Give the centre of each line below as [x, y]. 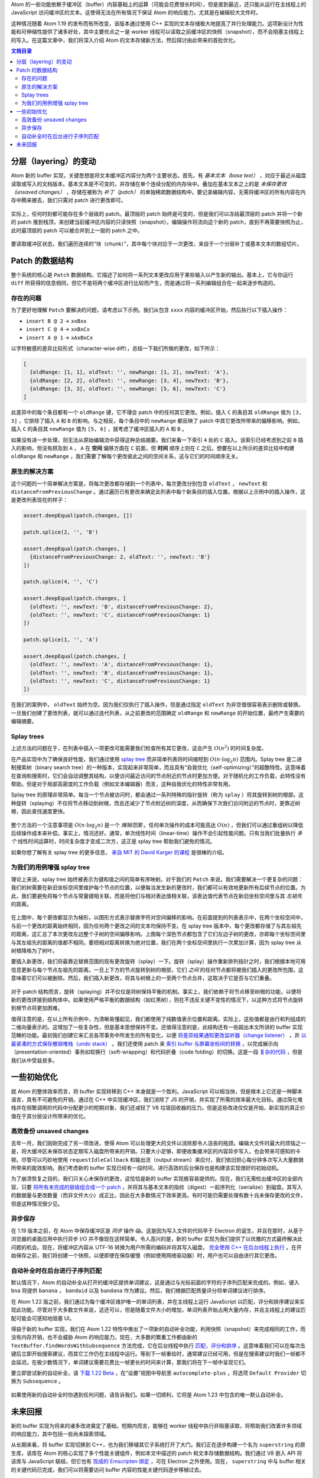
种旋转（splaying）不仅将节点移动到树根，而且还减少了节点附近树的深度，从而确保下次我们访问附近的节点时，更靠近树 [156, 803]
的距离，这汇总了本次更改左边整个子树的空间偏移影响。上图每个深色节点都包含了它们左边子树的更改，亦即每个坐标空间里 [158, 934]
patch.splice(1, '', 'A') [61, 640]
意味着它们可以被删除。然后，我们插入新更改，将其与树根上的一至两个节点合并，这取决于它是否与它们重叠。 [143, 978]
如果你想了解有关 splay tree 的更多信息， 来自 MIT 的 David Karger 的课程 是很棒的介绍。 [119, 852]
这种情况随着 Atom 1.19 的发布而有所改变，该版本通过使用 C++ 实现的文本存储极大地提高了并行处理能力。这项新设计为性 [157, 23]
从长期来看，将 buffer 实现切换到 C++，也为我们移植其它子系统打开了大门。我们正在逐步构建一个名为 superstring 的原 [158, 1445]
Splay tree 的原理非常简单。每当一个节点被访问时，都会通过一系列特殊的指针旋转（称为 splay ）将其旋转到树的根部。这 [157, 795]
